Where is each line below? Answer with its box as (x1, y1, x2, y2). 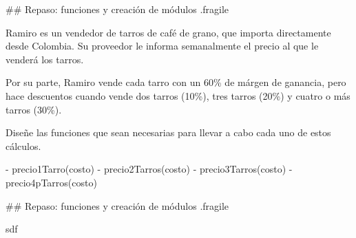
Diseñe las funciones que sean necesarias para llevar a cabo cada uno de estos (6, 125, 331, 140)
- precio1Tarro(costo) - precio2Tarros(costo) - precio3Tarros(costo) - (6, 162, 293, 176)
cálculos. (6, 138, 41, 153)
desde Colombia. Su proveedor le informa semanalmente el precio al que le (6, 39, 319, 53)
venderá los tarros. (6, 52, 84, 66)
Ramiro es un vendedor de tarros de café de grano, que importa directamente (6, 25, 331, 39)
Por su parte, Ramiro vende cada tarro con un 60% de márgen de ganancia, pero (6, 75, 346, 89)
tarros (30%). (6, 102, 62, 116)
